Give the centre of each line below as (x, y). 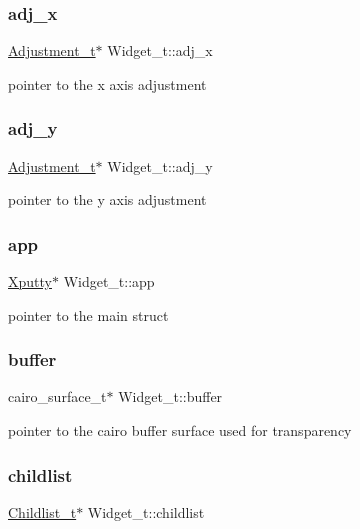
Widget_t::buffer (170, 396)
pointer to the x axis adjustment (107, 83)
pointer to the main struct (88, 314)
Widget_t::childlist (146, 511)
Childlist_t (42, 511)
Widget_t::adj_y (160, 165)
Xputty (30, 281)
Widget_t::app (109, 281)
